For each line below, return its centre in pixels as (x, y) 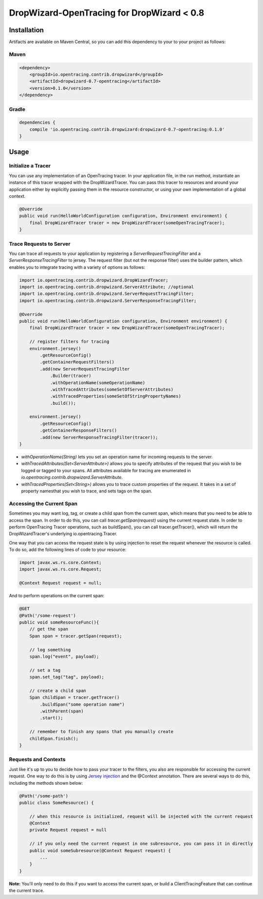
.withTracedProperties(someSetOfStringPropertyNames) (115, 396)
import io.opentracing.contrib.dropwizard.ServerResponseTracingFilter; (108, 301)
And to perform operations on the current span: (57, 596)
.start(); (51, 718)
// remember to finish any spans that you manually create (102, 732)
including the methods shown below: (46, 783)
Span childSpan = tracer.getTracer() (75, 698)
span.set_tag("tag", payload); (67, 677)
